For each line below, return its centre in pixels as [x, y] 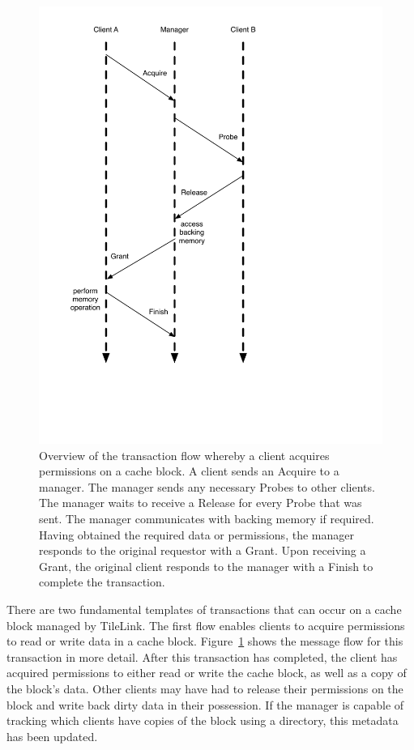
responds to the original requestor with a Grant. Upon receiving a [203, 550]
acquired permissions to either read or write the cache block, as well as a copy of [207, 673]
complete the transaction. [102, 582]
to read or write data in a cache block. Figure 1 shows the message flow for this [205, 641]
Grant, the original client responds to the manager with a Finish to [206, 566]
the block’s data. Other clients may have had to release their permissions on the [205, 688]
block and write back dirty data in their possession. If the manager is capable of [205, 704]
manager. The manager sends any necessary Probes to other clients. [207, 486]
